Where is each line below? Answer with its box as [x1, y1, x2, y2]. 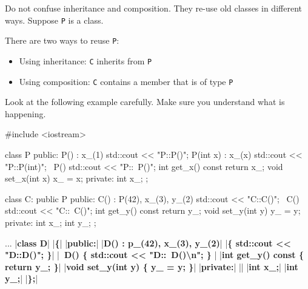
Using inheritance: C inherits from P [19, 54, 152, 67]
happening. [5, 107, 46, 120]
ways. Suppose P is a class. [5, 13, 104, 26]
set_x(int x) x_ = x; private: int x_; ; [5, 172, 149, 185]
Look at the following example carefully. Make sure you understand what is [5, 95, 285, 108]
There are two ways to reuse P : [5, 34, 119, 47]
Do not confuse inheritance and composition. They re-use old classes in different [5, 2, 302, 14]
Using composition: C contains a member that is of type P [19, 75, 233, 87]
